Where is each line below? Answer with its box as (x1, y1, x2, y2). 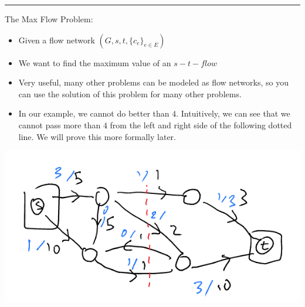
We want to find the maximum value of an (18, 56, 171, 69)
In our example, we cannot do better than (18, 107, 170, 120)
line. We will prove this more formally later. (18, 130, 176, 142)
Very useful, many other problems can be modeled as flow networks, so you (18, 76, 289, 88)
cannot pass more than (18, 118, 101, 131)
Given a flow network (18, 33, 95, 46)
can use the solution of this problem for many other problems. (18, 87, 242, 100)
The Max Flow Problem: (5, 13, 93, 25)
